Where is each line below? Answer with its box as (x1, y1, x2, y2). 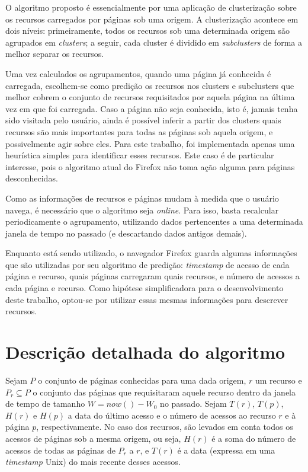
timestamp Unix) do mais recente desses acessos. (5, 455, 181, 468)
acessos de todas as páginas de (5, 444, 115, 456)
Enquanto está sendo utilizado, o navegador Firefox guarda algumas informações (5, 247, 297, 259)
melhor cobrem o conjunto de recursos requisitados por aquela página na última (5, 91, 295, 103)
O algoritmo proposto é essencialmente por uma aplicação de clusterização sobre (5, 1, 297, 13)
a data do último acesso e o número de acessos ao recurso (68, 409, 276, 421)
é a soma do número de (211, 432, 296, 444)
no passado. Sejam (160, 397, 227, 410)
